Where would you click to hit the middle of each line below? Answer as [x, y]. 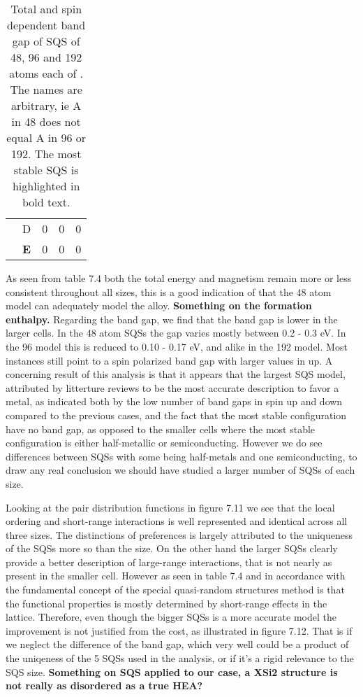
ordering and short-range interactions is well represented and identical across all [177, 521]
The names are [46, 89]
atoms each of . [46, 73]
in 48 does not [46, 121]
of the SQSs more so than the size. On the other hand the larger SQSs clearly [172, 548]
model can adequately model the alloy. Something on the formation [159, 305]
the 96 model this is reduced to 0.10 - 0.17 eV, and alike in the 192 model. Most [177, 346]
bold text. [46, 202]
